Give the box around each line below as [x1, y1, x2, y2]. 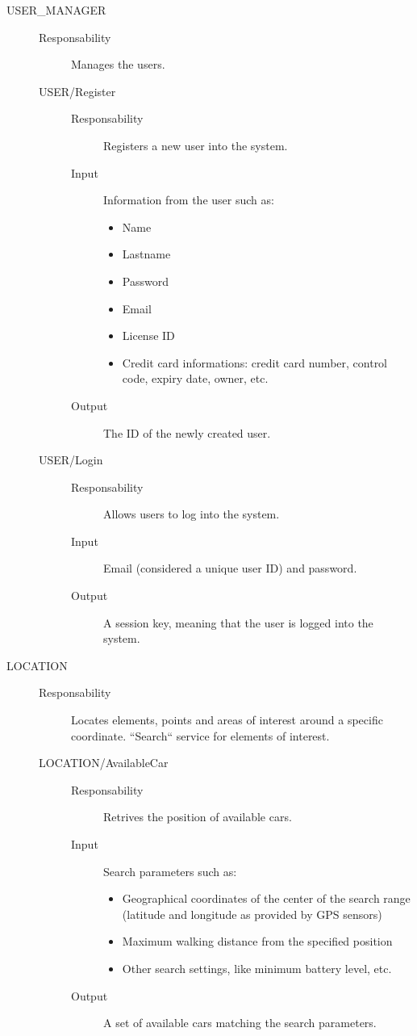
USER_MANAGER [6, 2, 106, 18]
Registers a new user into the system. [103, 136, 288, 153]
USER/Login [39, 451, 103, 468]
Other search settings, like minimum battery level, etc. [122, 959, 392, 976]
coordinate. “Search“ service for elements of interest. [71, 727, 330, 744]
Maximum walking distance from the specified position [122, 933, 393, 950]
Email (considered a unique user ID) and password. [103, 560, 357, 577]
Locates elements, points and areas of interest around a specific [71, 711, 383, 728]
